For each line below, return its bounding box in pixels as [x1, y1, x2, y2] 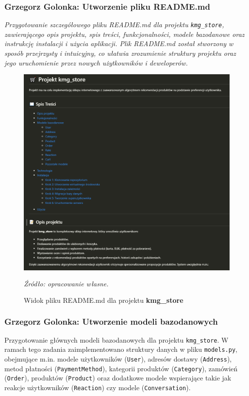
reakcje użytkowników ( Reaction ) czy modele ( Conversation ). [4, 382, 191, 392]
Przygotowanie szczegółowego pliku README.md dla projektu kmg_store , [4, 19, 224, 30]
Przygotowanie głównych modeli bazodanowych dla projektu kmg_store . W [4, 334, 229, 345]
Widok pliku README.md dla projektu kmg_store [24, 295, 183, 305]
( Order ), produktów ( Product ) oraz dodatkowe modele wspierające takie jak [4, 373, 232, 383]
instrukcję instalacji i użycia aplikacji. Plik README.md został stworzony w [4, 38, 233, 49]
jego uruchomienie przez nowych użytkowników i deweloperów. [4, 57, 188, 67]
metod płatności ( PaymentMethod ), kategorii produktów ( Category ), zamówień [4, 363, 238, 373]
